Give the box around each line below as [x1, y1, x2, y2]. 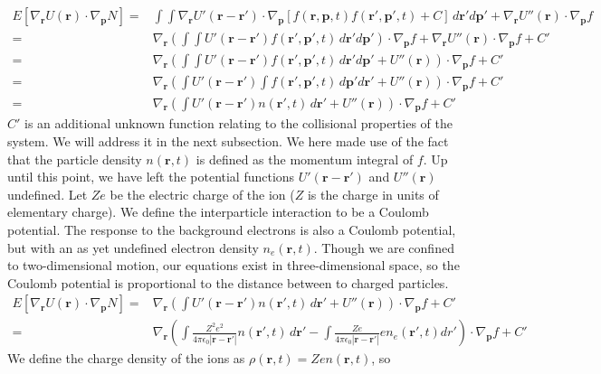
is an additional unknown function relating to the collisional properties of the [24, 114, 453, 133]
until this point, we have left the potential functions [7, 167, 295, 186]
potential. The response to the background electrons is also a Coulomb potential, [7, 220, 456, 238]
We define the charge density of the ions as [7, 349, 245, 368]
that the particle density [7, 149, 142, 168]
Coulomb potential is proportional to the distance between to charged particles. [7, 273, 449, 292]
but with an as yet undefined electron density [7, 238, 259, 257]
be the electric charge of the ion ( [110, 184, 295, 203]
